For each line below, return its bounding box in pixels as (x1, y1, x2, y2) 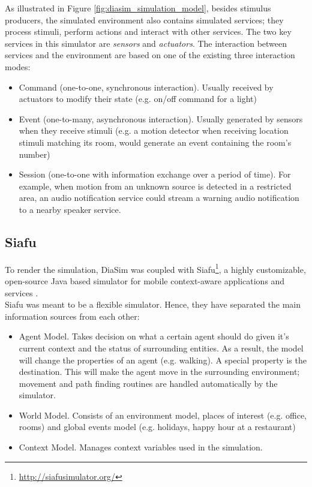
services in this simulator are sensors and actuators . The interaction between (5, 37, 287, 49)
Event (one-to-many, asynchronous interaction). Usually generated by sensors (19, 112, 303, 125)
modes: (5, 60, 31, 73)
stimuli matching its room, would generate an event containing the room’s (19, 136, 292, 148)
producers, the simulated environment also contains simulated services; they (5, 13, 284, 26)
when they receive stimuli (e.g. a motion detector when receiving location (19, 124, 289, 137)
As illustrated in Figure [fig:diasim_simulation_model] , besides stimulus (5, 2, 271, 14)
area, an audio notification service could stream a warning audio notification (19, 191, 299, 204)
